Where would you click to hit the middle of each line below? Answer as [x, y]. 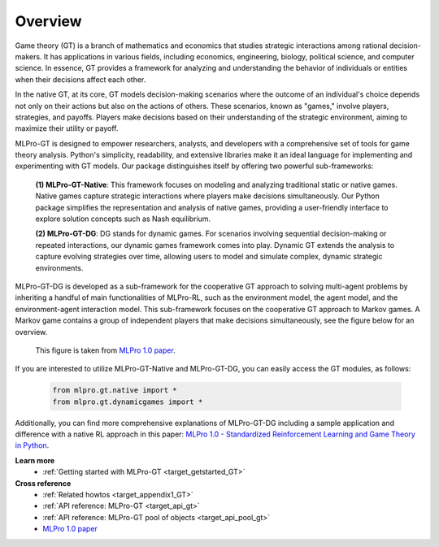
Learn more [35, 460]
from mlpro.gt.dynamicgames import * [128, 402]
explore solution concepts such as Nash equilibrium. [123, 219]
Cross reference [43, 483]
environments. [59, 267]
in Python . [32, 445]
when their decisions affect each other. [80, 79]
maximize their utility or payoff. [67, 128]
